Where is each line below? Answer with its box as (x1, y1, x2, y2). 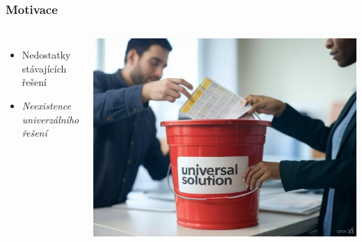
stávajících (22, 61, 67, 75)
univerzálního (22, 112, 79, 126)
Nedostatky (22, 47, 71, 62)
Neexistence (22, 98, 72, 112)
